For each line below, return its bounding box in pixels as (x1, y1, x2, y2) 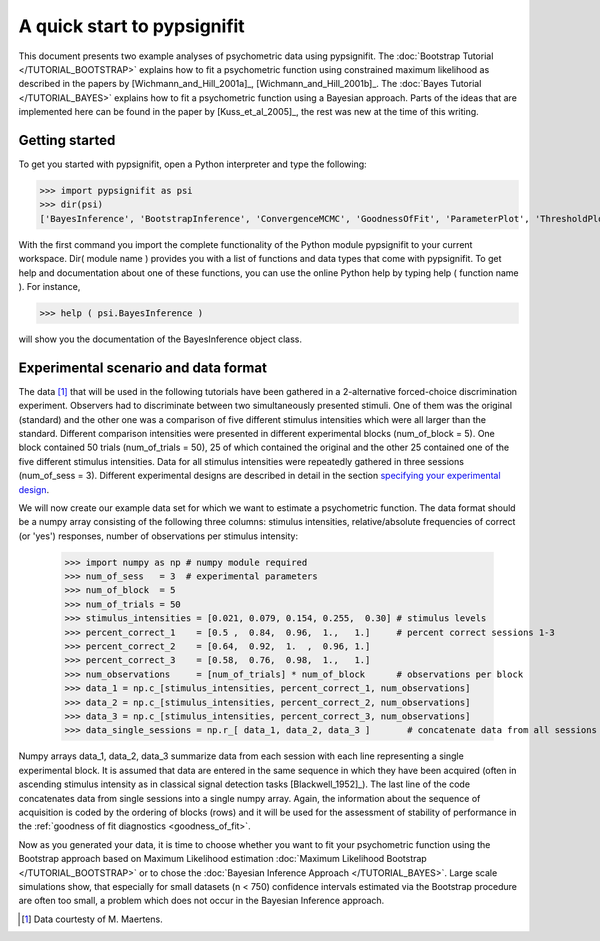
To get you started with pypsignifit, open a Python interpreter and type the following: (18, 158, 367, 170)
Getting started (18, 131, 116, 149)
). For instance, (18, 280, 81, 292)
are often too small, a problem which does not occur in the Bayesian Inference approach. (18, 895, 385, 907)
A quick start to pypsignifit (18, 15, 245, 37)
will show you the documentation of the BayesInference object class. (18, 333, 303, 345)
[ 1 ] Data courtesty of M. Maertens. (21, 913, 164, 925)
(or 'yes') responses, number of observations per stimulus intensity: (18, 530, 299, 542)
